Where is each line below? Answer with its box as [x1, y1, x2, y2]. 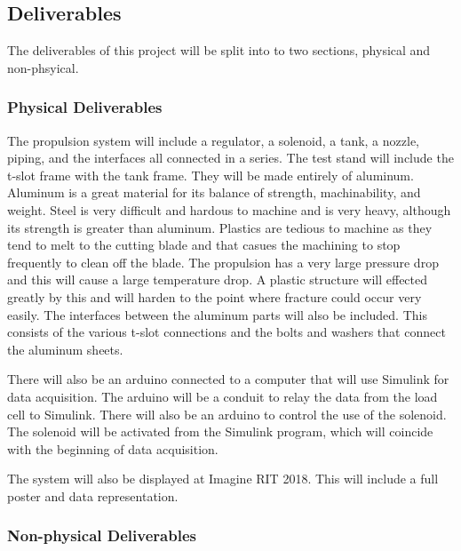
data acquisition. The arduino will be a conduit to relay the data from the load [7, 387, 438, 405]
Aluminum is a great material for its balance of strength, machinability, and [7, 183, 421, 202]
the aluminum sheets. [7, 339, 123, 358]
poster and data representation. [7, 486, 179, 505]
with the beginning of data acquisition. [7, 439, 219, 458]
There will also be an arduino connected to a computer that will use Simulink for [7, 370, 449, 388]
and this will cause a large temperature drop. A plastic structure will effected [7, 270, 428, 289]
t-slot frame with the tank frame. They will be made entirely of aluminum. [7, 165, 414, 184]
